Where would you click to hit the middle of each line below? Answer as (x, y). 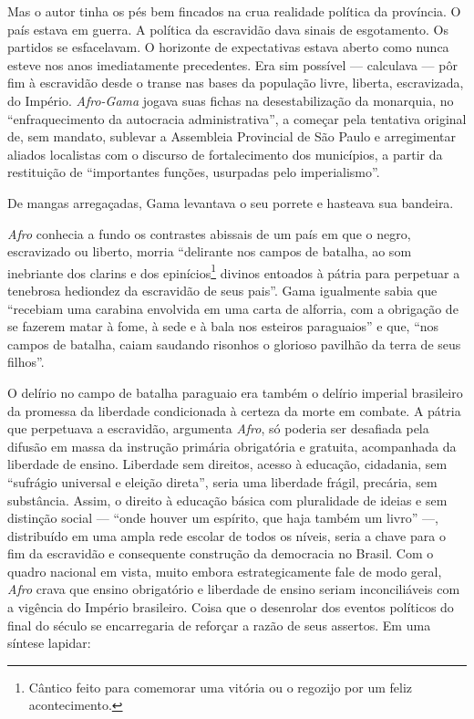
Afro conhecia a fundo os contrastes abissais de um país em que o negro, (209, 233)
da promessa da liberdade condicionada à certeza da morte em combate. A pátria (234, 410)
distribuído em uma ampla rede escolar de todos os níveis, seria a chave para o (227, 535)
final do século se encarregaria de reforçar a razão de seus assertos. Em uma (219, 625)
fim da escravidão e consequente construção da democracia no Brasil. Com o (221, 553)
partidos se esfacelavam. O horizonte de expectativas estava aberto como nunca (228, 47)
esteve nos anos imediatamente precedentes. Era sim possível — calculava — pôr (232, 64)
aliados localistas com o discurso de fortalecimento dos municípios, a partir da (225, 154)
